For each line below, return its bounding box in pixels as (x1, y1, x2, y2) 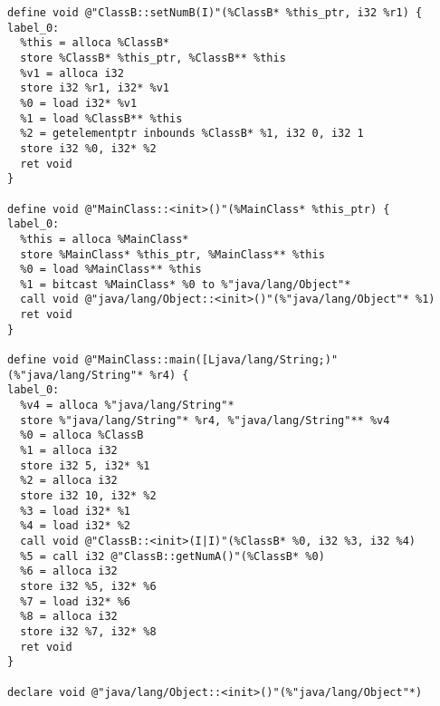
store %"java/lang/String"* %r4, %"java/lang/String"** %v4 (20, 413, 390, 427)
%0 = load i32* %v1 (20, 96, 138, 110)
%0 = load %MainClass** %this (20, 263, 202, 276)
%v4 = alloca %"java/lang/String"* (20, 399, 234, 412)
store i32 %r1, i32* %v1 (20, 82, 169, 95)
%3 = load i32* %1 (20, 504, 131, 517)
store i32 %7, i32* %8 (20, 624, 157, 638)
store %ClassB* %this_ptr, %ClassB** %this (20, 51, 286, 64)
